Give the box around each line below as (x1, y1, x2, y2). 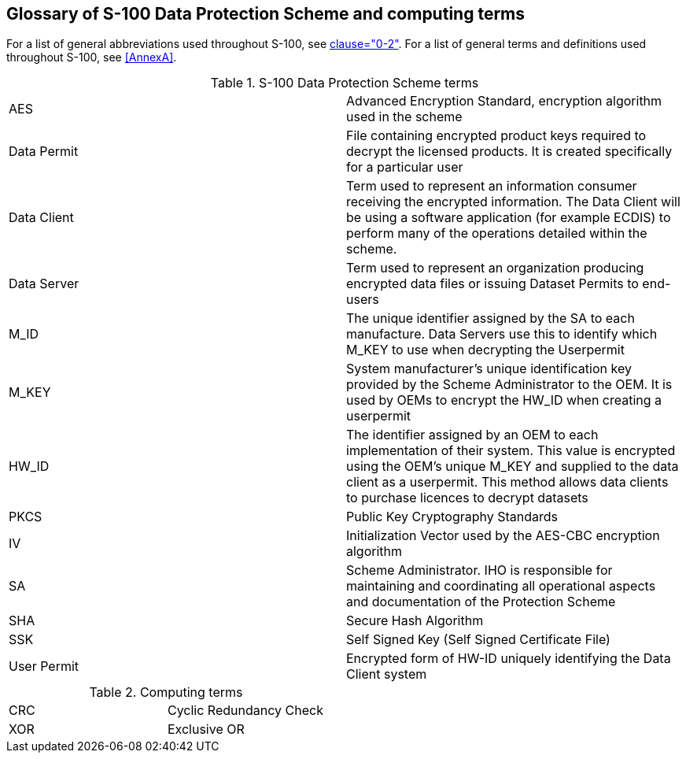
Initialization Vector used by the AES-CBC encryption (346, 528, 660, 544)
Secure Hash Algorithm (346, 613, 484, 629)
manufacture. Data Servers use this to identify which (346, 326, 658, 342)
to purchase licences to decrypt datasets (346, 490, 588, 506)
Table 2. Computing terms (89, 684, 243, 701)
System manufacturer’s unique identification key (346, 361, 632, 377)
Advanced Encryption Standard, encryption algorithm (346, 93, 662, 109)
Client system (346, 666, 427, 683)
